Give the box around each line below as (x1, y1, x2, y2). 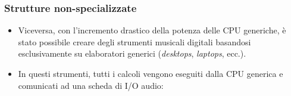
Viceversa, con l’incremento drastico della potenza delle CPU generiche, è (18, 24, 286, 36)
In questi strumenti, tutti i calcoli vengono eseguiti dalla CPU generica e (18, 67, 283, 79)
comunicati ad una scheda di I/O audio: (18, 79, 164, 91)
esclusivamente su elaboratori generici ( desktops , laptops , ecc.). (18, 47, 246, 60)
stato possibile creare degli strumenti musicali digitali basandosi (18, 35, 251, 48)
